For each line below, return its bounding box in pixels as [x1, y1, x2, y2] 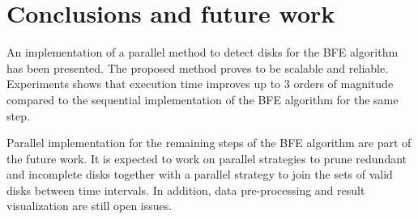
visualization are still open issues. [6, 197, 173, 214]
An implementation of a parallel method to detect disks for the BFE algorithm [6, 44, 399, 61]
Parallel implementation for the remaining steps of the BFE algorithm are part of [6, 134, 412, 151]
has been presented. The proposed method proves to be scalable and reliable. [6, 59, 389, 76]
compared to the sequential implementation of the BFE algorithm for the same [6, 91, 399, 107]
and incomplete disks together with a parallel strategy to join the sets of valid [6, 166, 393, 183]
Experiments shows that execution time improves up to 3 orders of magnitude [6, 75, 394, 92]
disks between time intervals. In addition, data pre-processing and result [6, 181, 365, 198]
